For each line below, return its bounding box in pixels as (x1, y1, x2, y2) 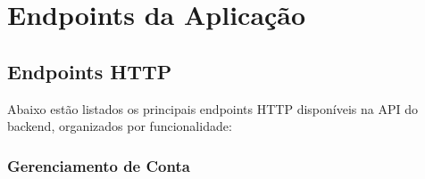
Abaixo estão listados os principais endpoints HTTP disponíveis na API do (7, 99, 418, 118)
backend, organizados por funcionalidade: (7, 117, 232, 135)
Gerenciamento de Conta (7, 154, 190, 176)
